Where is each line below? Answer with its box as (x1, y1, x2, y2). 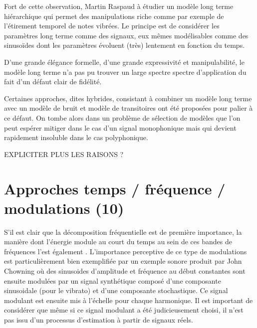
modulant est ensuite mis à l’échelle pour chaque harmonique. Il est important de (4, 295, 253, 305)
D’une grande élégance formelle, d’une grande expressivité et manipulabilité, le (4, 56, 245, 67)
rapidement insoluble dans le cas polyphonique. (4, 132, 148, 143)
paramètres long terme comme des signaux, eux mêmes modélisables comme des (4, 30, 249, 40)
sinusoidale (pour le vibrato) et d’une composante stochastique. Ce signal (4, 285, 228, 296)
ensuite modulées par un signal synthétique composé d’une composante (4, 275, 221, 286)
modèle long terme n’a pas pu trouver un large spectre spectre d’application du (4, 66, 247, 77)
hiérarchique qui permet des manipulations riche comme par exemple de (4, 10, 224, 21)
